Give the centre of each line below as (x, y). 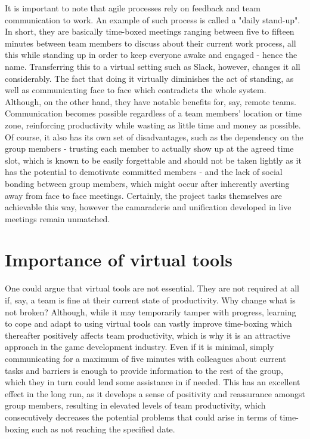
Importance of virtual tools (119, 260)
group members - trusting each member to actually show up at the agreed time (149, 148)
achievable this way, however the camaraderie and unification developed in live (148, 207)
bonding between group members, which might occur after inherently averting (147, 183)
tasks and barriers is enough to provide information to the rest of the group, (144, 370)
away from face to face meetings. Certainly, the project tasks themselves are (143, 195)
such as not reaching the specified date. (103, 429)
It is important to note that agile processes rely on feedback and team (133, 8)
